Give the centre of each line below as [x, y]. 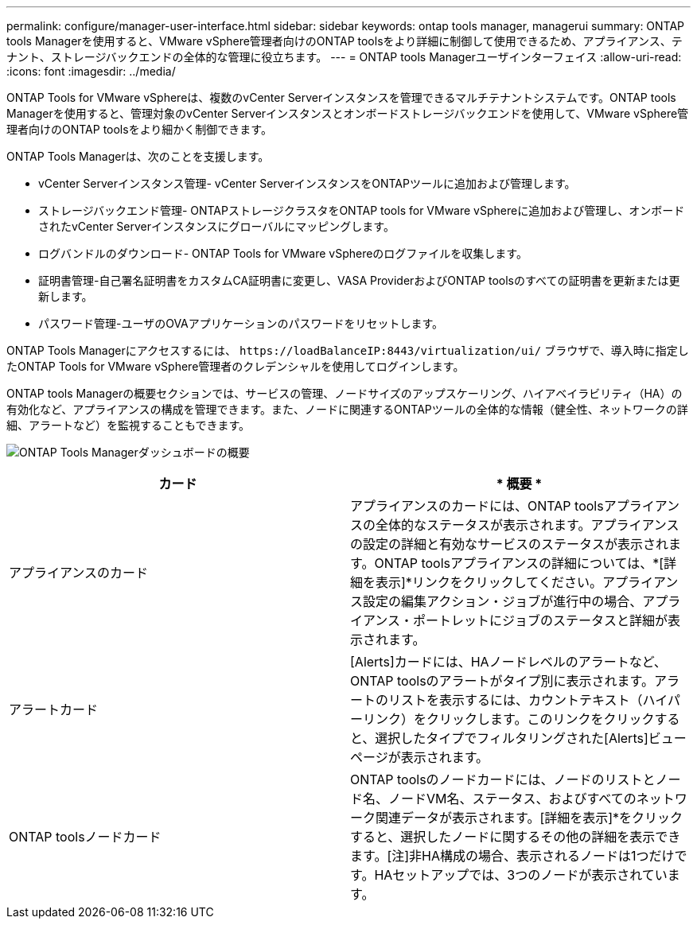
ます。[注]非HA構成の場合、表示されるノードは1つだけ [512, 856]
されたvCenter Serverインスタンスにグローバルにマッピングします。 [216, 226]
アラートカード [54, 709]
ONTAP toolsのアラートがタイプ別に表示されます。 [502, 681]
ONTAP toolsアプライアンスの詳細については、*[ [519, 563]
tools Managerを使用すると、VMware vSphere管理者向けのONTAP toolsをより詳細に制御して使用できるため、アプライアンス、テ [345, 41]
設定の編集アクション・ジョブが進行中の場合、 [503, 601]
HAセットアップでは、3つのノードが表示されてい [521, 875]
